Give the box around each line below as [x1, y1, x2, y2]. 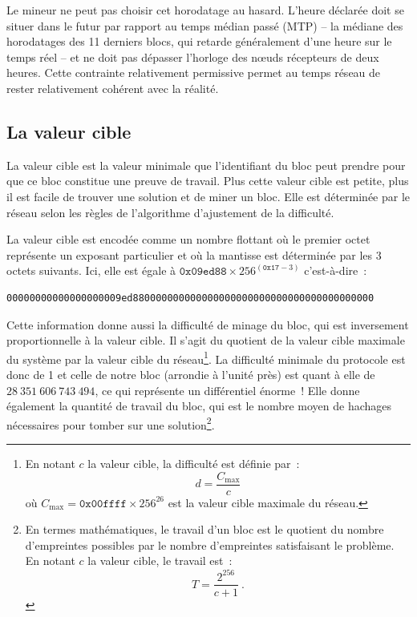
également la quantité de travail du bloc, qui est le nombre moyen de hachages [6, 397, 392, 414]
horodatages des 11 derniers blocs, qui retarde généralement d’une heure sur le [6, 33, 392, 50]
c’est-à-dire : [304, 262, 367, 279]
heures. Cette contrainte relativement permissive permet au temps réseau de [6, 64, 381, 81]
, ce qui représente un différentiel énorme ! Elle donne [95, 381, 360, 398]
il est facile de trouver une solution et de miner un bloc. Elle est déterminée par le [6, 188, 411, 204]
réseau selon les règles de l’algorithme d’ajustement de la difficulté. [6, 204, 334, 220]
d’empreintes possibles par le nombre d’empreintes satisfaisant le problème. [25, 536, 395, 553]
